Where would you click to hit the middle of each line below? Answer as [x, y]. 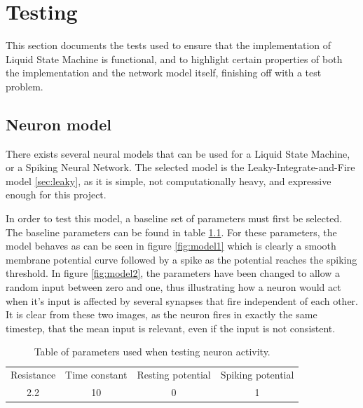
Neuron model [59, 124]
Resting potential [174, 375]
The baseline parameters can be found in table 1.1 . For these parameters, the [171, 232]
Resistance [33, 375]
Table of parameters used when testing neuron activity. [152, 352]
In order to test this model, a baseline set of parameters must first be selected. [174, 218]
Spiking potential [257, 375]
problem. [25, 86]
